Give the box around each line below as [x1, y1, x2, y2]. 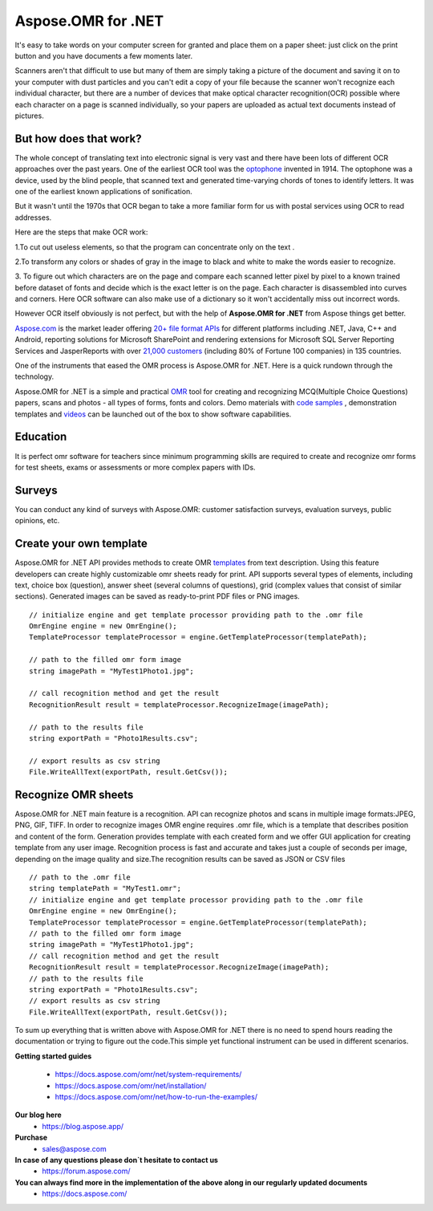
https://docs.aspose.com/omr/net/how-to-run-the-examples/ [55, 1092, 258, 1102]
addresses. [14, 213, 52, 222]
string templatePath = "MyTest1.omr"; [29, 884, 182, 893]
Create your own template [14, 537, 148, 551]
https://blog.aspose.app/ [42, 1121, 124, 1131]
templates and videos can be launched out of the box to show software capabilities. [14, 409, 292, 419]
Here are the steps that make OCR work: [14, 227, 148, 237]
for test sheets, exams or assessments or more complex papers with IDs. [14, 462, 256, 472]
